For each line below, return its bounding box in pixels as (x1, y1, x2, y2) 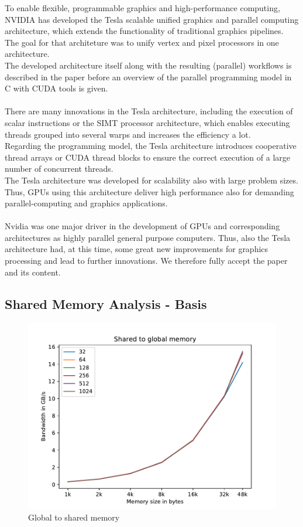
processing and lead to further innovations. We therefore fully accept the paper (5, 254, 288, 267)
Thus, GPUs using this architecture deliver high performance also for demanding (5, 185, 294, 198)
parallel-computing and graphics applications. (5, 197, 168, 209)
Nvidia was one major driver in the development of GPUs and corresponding (5, 220, 280, 232)
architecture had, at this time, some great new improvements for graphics (5, 243, 268, 255)
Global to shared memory (28, 511, 120, 523)
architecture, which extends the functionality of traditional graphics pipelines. (5, 25, 284, 37)
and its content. (5, 266, 61, 278)
